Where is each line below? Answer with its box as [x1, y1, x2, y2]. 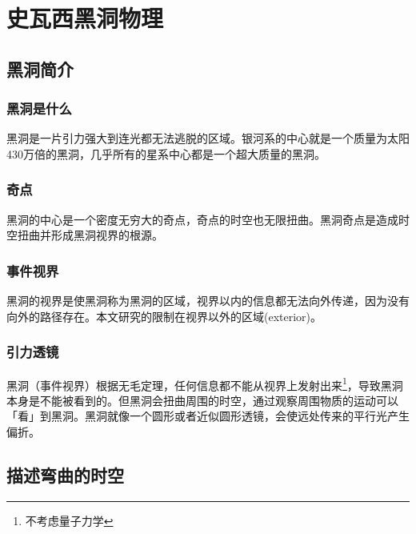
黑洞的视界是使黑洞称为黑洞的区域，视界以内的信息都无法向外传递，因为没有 [6, 292, 410, 309]
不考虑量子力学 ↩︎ [25, 512, 114, 528]
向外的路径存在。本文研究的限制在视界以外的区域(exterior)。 [6, 307, 322, 324]
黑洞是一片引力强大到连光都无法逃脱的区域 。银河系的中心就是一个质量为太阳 [6, 130, 410, 147]
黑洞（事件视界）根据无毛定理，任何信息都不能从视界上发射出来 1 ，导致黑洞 [6, 374, 403, 393]
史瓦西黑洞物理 [6, 2, 164, 34]
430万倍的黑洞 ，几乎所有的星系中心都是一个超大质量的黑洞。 [6, 145, 326, 162]
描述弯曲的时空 [6, 463, 124, 488]
